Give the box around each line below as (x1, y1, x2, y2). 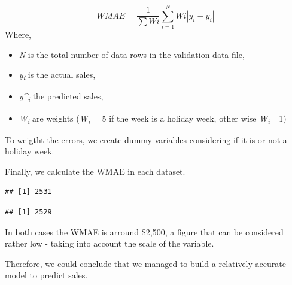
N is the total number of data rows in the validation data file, (19, 48, 245, 60)
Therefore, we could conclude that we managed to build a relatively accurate (5, 257, 286, 269)
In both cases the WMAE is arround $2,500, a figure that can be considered (5, 225, 284, 238)
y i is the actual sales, (19, 68, 96, 83)
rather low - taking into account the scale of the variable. (5, 237, 214, 250)
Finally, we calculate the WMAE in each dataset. (5, 165, 185, 177)
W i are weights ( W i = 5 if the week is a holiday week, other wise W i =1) (19, 111, 287, 126)
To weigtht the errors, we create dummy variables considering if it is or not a (5, 133, 287, 145)
